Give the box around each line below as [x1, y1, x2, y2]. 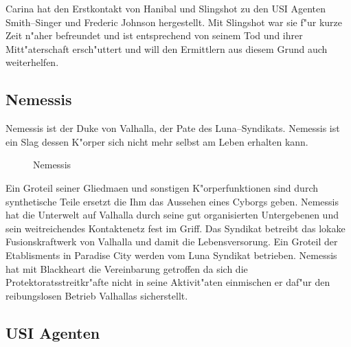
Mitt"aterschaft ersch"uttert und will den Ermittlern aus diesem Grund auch [5, 41, 328, 56]
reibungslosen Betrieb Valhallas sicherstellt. [5, 288, 188, 302]
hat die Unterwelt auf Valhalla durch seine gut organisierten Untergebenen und [5, 208, 339, 222]
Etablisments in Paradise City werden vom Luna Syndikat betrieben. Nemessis [5, 247, 337, 262]
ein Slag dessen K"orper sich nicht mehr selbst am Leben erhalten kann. [5, 134, 308, 148]
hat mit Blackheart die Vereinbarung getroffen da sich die [5, 261, 248, 276]
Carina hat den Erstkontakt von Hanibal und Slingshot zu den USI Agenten [5, 1, 326, 15]
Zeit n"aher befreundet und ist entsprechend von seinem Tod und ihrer [5, 28, 303, 43]
